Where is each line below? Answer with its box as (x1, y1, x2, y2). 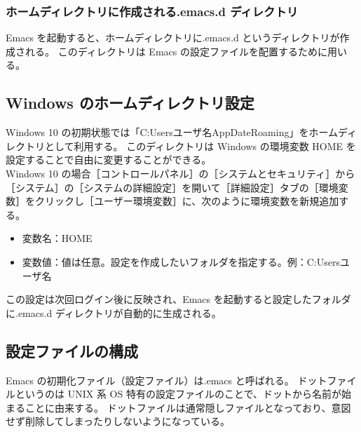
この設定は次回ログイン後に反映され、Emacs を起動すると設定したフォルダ (6, 292, 351, 306)
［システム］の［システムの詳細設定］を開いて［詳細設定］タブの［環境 (6, 180, 339, 194)
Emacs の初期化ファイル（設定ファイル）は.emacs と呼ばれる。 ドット (6, 372, 327, 387)
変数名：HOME (22, 231, 93, 245)
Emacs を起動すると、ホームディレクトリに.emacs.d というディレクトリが (6, 30, 340, 45)
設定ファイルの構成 (6, 339, 138, 361)
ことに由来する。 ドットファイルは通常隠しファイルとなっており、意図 (25, 400, 351, 414)
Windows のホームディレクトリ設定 (6, 92, 254, 114)
